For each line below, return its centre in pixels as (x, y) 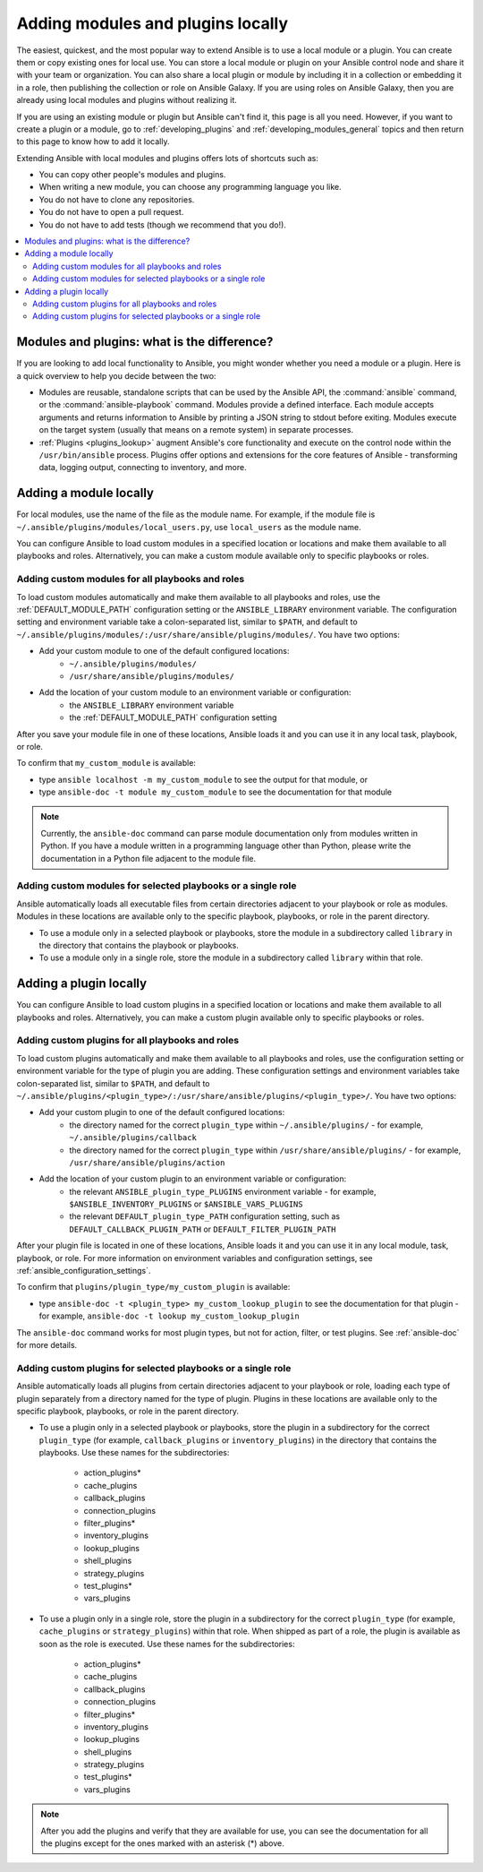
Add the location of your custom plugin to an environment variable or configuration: (193, 1179)
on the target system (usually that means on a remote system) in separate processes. (196, 430)
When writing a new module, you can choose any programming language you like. (190, 187)
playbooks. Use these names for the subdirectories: (134, 1453)
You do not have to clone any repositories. (117, 199)
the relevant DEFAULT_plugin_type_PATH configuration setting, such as (204, 1216)
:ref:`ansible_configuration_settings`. (84, 1271)
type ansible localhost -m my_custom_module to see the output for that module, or (203, 779)
